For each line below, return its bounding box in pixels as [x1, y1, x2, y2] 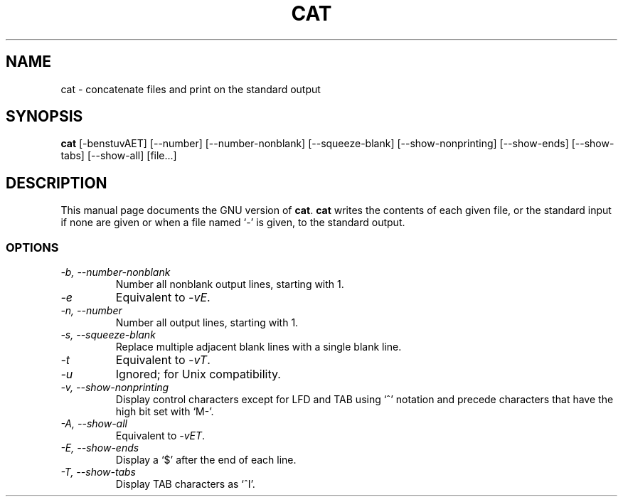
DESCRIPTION [6, 173, 107, 192]
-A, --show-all [60, 417, 127, 430]
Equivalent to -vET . [115, 429, 206, 442]
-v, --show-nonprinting [60, 381, 169, 394]
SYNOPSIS [6, 107, 83, 126]
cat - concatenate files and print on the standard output [60, 82, 321, 95]
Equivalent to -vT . [115, 353, 211, 368]
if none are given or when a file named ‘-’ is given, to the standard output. [60, 216, 405, 229]
